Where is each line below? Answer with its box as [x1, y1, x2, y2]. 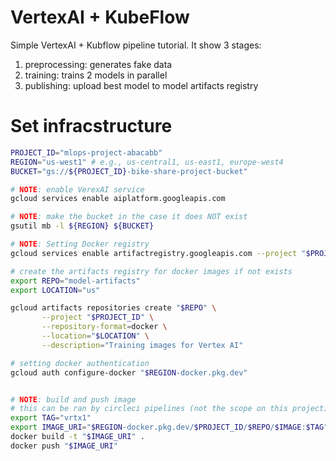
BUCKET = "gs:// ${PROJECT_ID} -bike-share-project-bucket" [10, 166, 248, 176]
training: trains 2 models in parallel [24, 69, 168, 81]
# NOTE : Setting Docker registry [10, 239, 150, 249]
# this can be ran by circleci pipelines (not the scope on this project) [10, 404, 329, 414]
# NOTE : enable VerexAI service [10, 184, 145, 195]
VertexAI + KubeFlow [10, 6, 190, 29]
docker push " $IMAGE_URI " [10, 441, 118, 451]
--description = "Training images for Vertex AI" [41, 340, 244, 350]
